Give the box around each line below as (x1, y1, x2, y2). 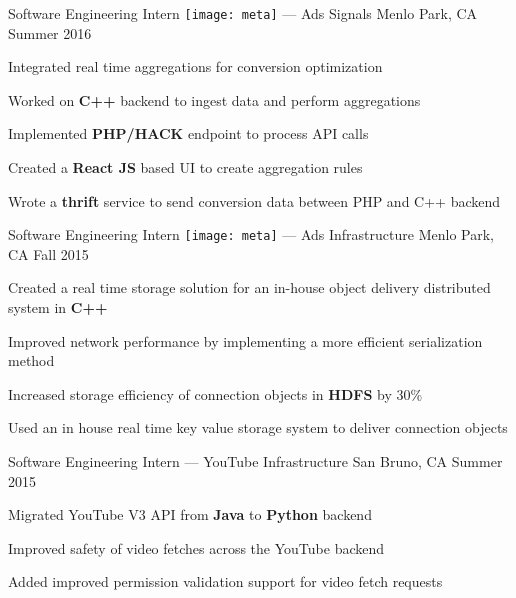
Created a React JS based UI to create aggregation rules (8, 157, 363, 178)
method (8, 350, 55, 371)
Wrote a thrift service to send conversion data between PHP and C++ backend (8, 190, 501, 211)
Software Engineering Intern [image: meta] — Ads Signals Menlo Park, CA (8, 3, 478, 23)
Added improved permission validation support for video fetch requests (8, 571, 443, 592)
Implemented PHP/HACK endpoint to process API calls (8, 123, 369, 144)
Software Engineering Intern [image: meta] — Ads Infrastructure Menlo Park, (8, 224, 494, 245)
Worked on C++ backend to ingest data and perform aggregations (8, 89, 421, 110)
